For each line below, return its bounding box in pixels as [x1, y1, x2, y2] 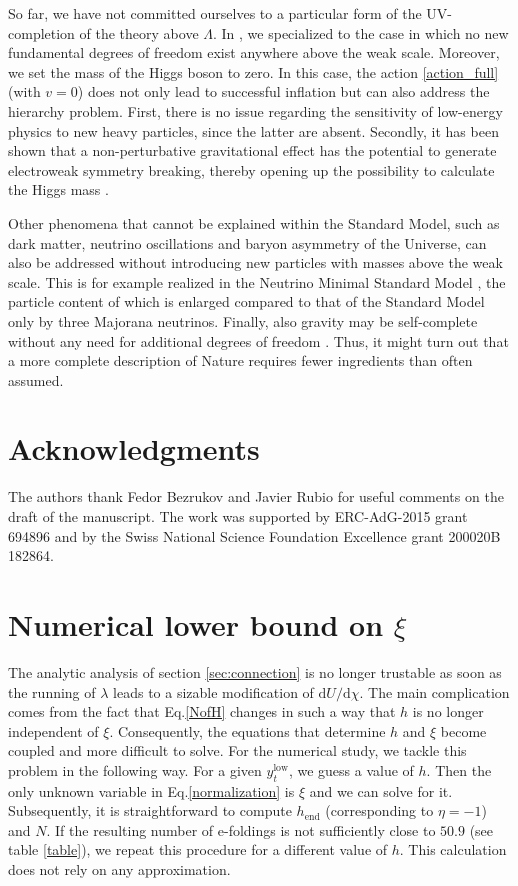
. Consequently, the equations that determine [109, 720, 386, 741]
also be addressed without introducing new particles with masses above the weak [8, 252, 503, 273]
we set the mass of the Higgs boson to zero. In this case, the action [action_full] [8, 61, 499, 82]
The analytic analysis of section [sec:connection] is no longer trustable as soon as [8, 661, 502, 682]
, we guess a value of [288, 759, 414, 780]
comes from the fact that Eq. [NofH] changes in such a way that [8, 701, 396, 722]
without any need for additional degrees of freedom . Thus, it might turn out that [8, 330, 509, 351]
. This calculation [399, 839, 507, 860]
